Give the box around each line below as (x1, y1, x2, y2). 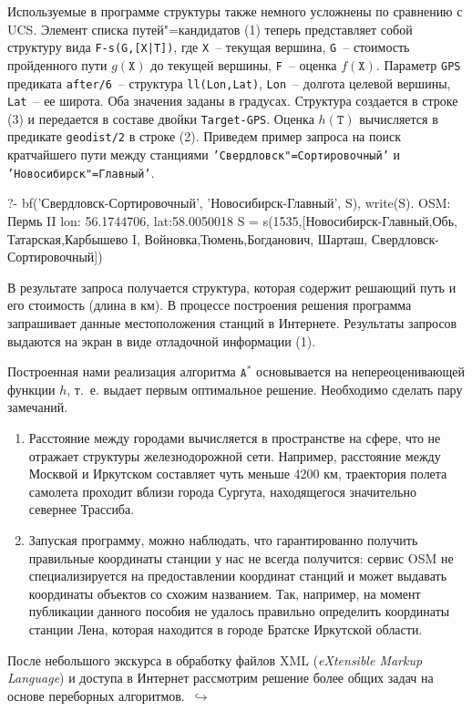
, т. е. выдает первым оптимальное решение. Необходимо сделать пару (67, 379, 463, 398)
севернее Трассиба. (28, 500, 135, 519)
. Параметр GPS (375, 55, 461, 74)
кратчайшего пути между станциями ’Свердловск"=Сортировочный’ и (7, 145, 400, 164)
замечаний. (7, 397, 68, 417)
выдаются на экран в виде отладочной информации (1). (7, 331, 316, 350)
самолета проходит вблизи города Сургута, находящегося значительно (28, 481, 416, 500)
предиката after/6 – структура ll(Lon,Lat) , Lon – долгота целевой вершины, (7, 73, 451, 92)
